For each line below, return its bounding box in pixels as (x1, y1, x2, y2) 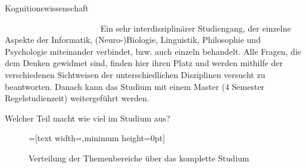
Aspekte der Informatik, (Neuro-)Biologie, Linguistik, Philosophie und (5, 33, 261, 46)
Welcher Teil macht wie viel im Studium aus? (5, 111, 170, 124)
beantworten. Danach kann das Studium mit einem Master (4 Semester (5, 80, 265, 92)
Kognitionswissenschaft (5, 2, 89, 14)
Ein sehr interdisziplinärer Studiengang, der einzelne (100, 21, 291, 34)
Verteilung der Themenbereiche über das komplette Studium (29, 151, 249, 164)
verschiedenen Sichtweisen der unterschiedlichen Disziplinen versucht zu (5, 68, 266, 80)
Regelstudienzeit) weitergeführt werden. (5, 92, 149, 104)
